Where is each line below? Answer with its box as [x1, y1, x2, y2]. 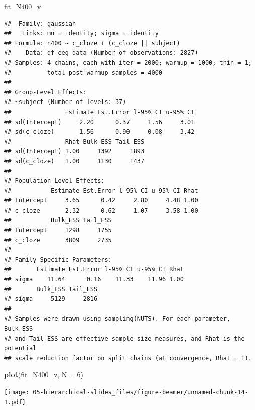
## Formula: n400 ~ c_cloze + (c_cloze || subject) [4, 39, 180, 47]
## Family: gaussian [4, 20, 76, 27]
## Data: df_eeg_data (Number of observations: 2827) [4, 49, 198, 57]
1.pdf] [4, 398, 26, 406]
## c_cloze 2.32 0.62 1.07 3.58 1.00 [4, 207, 198, 214]
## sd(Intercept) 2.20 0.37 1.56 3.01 [4, 118, 195, 126]
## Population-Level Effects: [4, 177, 105, 185]
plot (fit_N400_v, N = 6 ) [4, 369, 84, 380]
